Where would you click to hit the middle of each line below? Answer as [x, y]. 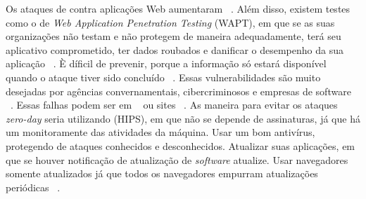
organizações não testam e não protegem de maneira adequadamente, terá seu [173, 36]
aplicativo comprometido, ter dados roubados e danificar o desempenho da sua [175, 49]
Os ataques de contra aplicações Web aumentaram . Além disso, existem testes [178, 8]
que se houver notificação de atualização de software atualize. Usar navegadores [177, 159]
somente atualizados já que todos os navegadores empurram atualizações [162, 173]
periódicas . [33, 187]
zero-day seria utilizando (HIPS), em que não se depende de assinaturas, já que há [183, 118]
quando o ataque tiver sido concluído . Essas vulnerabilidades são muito [163, 77]
